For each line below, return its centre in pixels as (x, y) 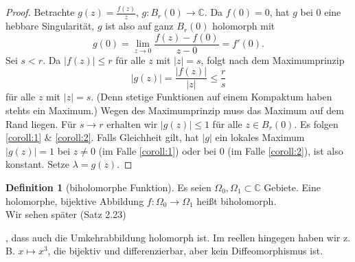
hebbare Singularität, (50, 26)
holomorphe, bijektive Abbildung (75, 200)
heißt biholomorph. (237, 200)
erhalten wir (132, 123)
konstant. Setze (38, 164)
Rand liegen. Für (41, 123)
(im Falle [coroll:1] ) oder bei (157, 150)
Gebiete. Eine (292, 187)
